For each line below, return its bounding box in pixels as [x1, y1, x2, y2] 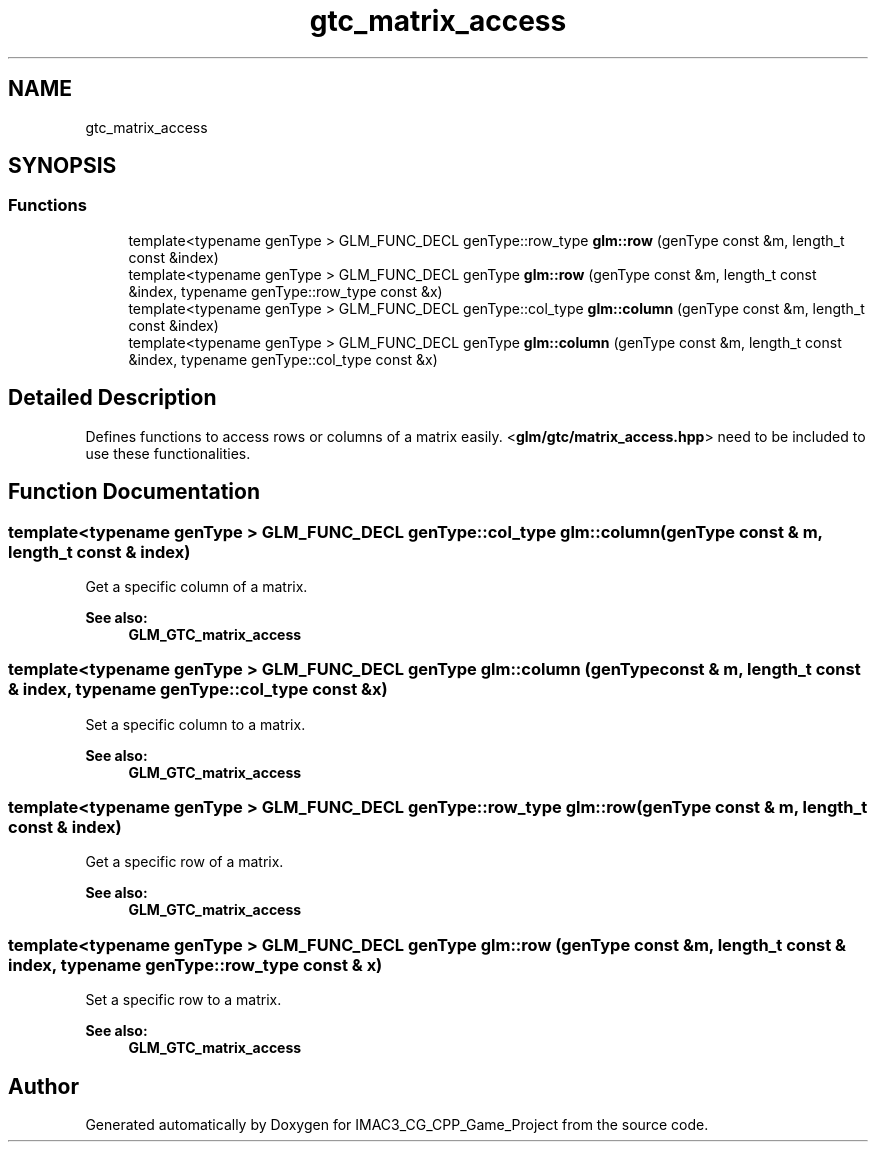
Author [8, 1073, 79, 1099]
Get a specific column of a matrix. [85, 577, 308, 595]
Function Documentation [8, 479, 260, 505]
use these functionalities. [85, 444, 251, 462]
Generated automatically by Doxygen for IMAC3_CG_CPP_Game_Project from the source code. [85, 1115, 709, 1133]
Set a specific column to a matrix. [85, 715, 306, 733]
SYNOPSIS [8, 153, 117, 179]
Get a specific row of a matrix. [85, 853, 284, 871]
